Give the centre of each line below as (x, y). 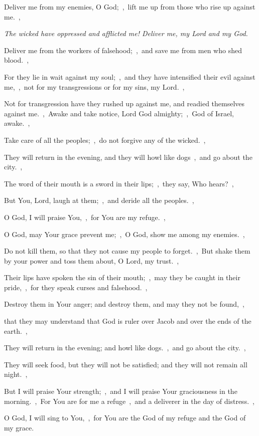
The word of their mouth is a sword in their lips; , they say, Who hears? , (119, 183)
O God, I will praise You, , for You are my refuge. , (85, 217)
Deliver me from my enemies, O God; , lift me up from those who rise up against (130, 7)
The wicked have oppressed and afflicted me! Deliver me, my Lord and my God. (126, 33)
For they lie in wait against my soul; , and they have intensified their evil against (130, 76)
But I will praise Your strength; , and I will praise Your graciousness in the (121, 391)
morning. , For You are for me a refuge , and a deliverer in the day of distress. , (129, 401)
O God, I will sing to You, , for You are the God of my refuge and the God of (125, 418)
